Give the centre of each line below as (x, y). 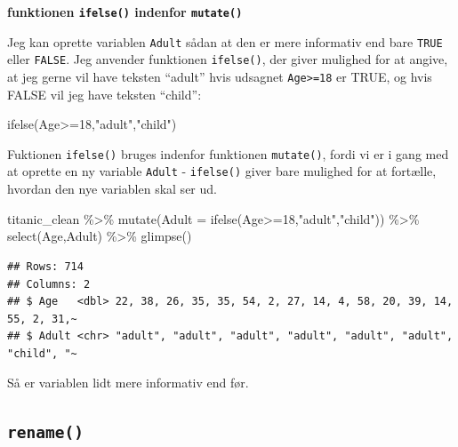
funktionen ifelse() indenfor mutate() (125, 12)
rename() (45, 433)
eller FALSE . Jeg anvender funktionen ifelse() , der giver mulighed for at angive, (228, 59)
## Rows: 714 (45, 266)
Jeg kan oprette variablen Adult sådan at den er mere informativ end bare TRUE (225, 41)
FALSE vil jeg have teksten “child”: (104, 94)
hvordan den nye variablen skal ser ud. (112, 189)
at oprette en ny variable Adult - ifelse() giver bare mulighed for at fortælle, (222, 171)
